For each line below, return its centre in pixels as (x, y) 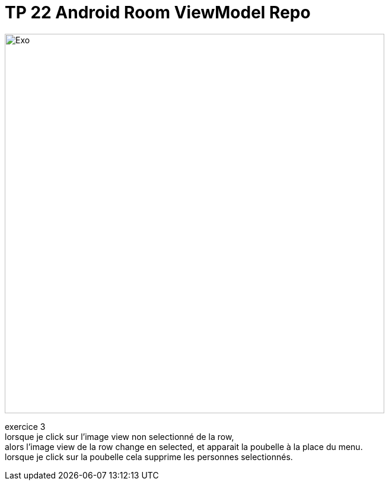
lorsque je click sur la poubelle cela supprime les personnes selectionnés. (149, 457)
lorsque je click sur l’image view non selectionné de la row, (119, 436)
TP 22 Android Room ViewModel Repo (158, 12)
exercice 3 (25, 426)
